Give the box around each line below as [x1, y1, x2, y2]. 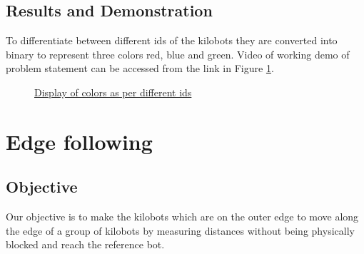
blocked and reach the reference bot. [6, 237, 165, 252]
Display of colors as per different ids [34, 84, 192, 99]
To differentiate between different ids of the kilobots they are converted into [6, 33, 338, 48]
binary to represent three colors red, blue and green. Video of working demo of [6, 46, 350, 61]
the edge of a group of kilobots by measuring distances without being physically [6, 223, 355, 238]
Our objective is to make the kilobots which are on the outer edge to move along [6, 209, 359, 224]
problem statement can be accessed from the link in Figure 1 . [6, 61, 274, 76]
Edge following [6, 126, 153, 156]
